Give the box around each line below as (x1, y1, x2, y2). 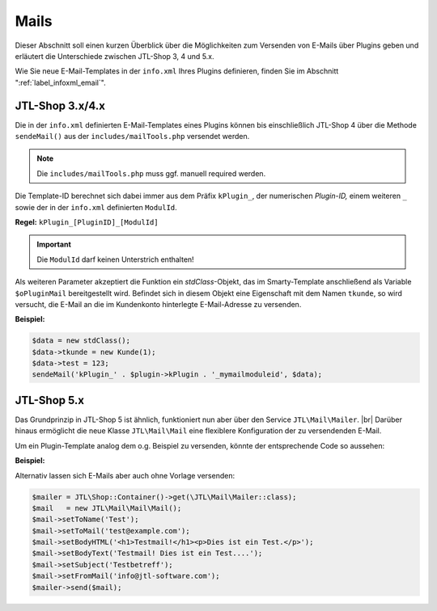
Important (36, 239, 72, 250)
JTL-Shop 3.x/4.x (15, 99, 105, 112)
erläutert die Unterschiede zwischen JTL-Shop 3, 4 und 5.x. (15, 51, 214, 61)
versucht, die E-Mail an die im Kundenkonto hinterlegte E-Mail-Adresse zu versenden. (15, 299, 302, 309)
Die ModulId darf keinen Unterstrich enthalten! (36, 255, 194, 264)
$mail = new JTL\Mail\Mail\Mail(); (32, 504, 182, 512)
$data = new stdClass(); (32, 336, 131, 345)
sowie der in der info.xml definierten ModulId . (15, 202, 177, 212)
